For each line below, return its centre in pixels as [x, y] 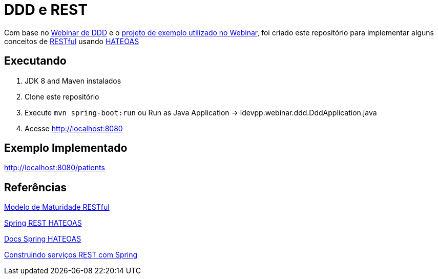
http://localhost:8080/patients [55, 168]
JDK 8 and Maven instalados [73, 81]
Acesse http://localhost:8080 [74, 128]
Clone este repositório [62, 96]
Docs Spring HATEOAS [43, 239]
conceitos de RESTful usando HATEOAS [72, 41]
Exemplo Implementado [66, 148]
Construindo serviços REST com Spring [71, 255]
